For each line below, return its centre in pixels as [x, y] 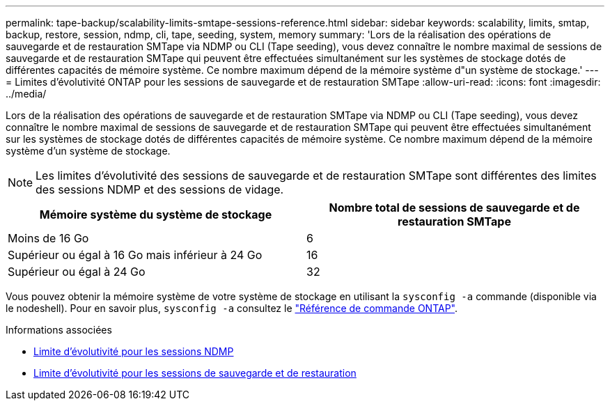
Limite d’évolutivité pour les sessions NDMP [134, 351]
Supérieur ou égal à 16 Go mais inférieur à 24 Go [135, 255]
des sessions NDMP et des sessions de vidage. [160, 189]
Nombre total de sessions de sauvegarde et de [454, 208]
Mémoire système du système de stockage [156, 214]
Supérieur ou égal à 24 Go [77, 272]
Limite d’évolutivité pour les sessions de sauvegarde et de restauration [195, 373]
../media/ [26, 94]
